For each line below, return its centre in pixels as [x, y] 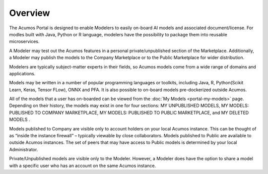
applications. [22, 73]
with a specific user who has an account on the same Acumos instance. [83, 166]
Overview [30, 13]
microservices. [24, 42]
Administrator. [24, 149]
